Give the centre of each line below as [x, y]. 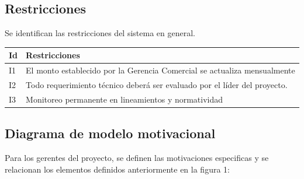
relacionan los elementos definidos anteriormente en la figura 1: [117, 169]
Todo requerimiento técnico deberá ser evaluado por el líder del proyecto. [157, 84]
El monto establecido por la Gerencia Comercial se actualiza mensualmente [160, 70]
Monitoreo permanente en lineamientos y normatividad [125, 99]
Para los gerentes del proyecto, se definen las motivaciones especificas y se [137, 158]
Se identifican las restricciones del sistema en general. [100, 33]
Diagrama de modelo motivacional [110, 133]
